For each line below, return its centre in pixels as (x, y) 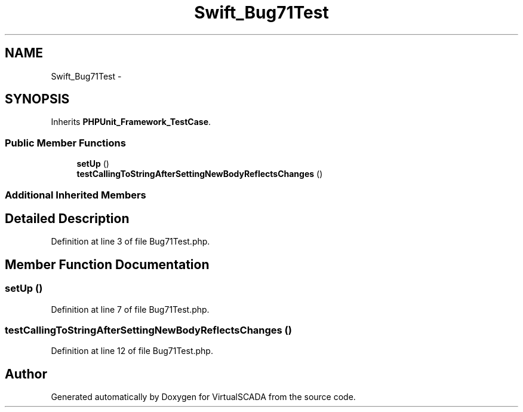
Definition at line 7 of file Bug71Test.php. (130, 309)
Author (26, 374)
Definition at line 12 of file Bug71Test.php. (132, 351)
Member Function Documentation (107, 264)
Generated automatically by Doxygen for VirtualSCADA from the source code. (203, 397)
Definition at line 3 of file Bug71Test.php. (130, 242)
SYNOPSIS (37, 99)
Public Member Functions (65, 143)
